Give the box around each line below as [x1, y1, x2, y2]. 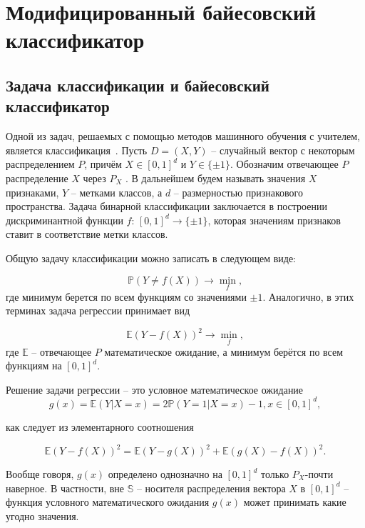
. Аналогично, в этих [262, 289, 354, 304]
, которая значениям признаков [207, 212, 341, 227]
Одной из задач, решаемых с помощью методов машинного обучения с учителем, [6, 129, 361, 144]
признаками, [6, 184, 59, 199]
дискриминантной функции [6, 212, 123, 227]
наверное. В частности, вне [6, 480, 125, 495]
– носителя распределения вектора [136, 480, 286, 495]
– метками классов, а [71, 184, 163, 199]
